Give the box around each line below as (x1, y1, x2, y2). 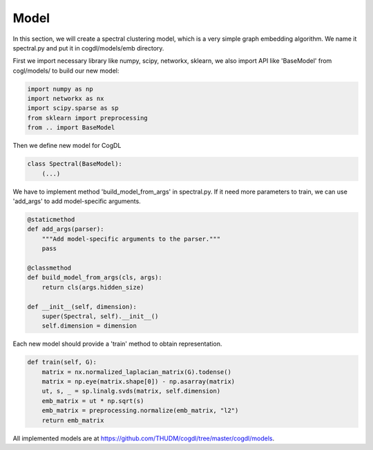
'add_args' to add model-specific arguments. (12, 197, 141, 205)
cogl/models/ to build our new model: (12, 66, 119, 75)
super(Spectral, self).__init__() (41, 312, 159, 320)
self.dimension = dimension (41, 322, 137, 330)
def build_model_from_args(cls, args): (27, 274, 162, 281)
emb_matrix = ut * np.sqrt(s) (41, 397, 144, 404)
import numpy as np (27, 85, 93, 93)
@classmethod (27, 263, 72, 272)
